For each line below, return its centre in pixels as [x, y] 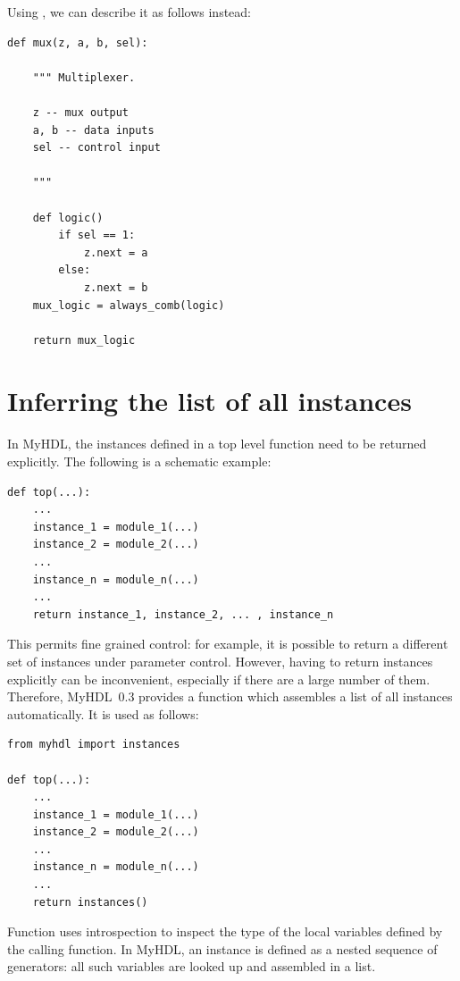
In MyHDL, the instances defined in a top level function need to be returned [217, 444]
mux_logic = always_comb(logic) [129, 305]
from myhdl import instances [94, 745]
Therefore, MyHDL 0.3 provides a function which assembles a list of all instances [230, 696]
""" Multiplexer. [84, 77]
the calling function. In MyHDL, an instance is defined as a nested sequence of [222, 948]
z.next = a [116, 252]
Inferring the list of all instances [209, 401]
